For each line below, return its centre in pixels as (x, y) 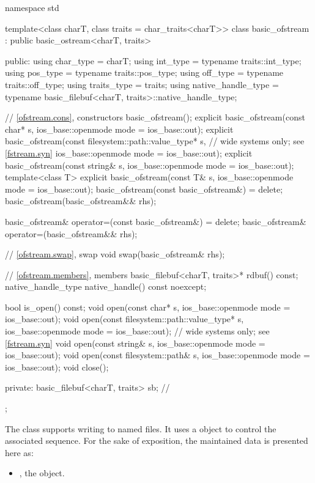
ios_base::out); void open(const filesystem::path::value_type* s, (124, 319)
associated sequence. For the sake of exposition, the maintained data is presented (157, 441)
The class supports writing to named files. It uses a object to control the (141, 428)
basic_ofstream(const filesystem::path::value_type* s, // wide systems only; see (155, 141)
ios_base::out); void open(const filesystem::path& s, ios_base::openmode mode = (157, 355)
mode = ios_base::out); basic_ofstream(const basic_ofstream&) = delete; (144, 189)
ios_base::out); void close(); (57, 367)
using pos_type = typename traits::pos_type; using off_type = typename (144, 72)
